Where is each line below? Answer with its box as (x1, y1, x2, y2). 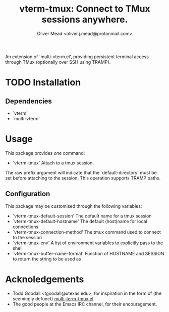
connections (12, 224, 39, 230)
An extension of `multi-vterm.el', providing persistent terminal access (5, 54, 149, 60)
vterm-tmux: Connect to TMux (19, 3, 150, 15)
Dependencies (5, 97, 52, 105)
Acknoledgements (5, 274, 84, 285)
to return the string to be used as (12, 256, 81, 262)
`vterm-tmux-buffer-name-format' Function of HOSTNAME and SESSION (12, 250, 164, 256)
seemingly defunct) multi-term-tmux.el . (12, 295, 95, 301)
